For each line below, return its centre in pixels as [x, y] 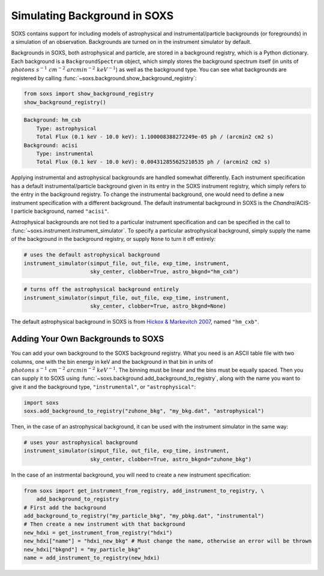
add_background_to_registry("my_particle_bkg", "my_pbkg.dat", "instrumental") [144, 516]
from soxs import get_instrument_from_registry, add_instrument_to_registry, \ [144, 491]
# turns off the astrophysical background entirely [101, 289]
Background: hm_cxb [52, 120]
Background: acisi [51, 145]
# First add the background [65, 507]
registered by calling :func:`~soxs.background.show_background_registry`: [104, 78]
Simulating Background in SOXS [92, 16]
